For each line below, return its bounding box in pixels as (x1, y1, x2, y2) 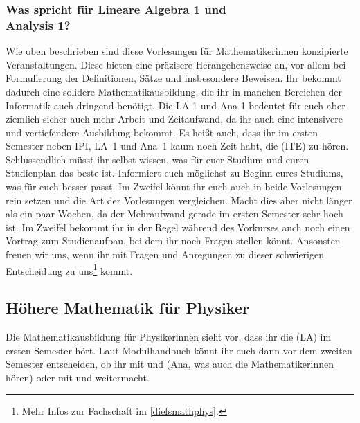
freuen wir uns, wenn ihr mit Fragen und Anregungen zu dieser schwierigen (6, 247, 324, 262)
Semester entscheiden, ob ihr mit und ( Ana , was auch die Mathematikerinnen (6, 357, 334, 371)
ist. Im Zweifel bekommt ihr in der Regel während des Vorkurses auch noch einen (6, 219, 350, 234)
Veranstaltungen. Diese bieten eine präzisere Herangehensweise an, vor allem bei (6, 57, 346, 71)
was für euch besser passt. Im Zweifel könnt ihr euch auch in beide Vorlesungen (6, 179, 342, 194)
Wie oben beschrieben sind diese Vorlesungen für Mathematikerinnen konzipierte (6, 44, 348, 58)
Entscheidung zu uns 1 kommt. (6, 261, 133, 278)
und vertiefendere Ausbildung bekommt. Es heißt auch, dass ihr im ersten (6, 125, 318, 139)
